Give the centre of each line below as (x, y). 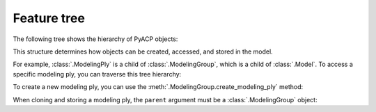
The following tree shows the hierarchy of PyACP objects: (95, 39)
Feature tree (49, 18)
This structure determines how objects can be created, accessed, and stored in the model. (143, 51)
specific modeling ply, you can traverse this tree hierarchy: (97, 74)
